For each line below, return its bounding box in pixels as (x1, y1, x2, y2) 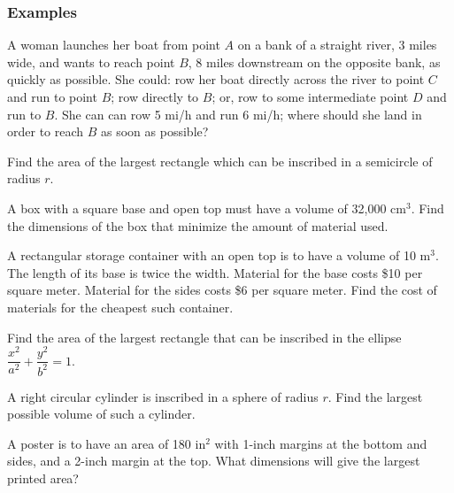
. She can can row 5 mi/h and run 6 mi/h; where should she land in (54, 104, 422, 123)
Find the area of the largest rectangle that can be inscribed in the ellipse (7, 327, 402, 346)
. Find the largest (327, 387, 423, 405)
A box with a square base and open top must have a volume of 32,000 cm (7, 198, 406, 217)
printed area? (7, 468, 79, 487)
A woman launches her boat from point (7, 35, 220, 54)
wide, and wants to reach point (7, 52, 175, 71)
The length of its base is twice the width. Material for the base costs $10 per (7, 263, 423, 281)
